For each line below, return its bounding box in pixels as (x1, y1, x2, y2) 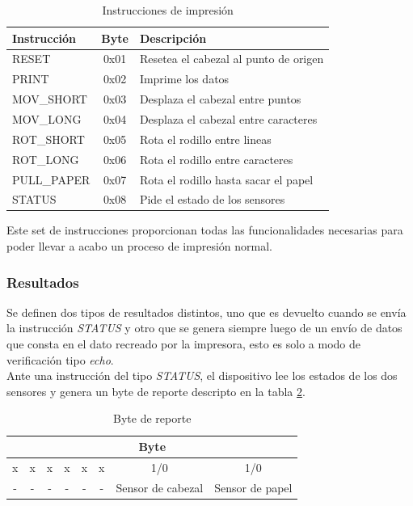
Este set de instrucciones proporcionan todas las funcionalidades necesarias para (6, 221, 403, 238)
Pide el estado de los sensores (139, 191, 285, 208)
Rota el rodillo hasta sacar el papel (139, 171, 314, 188)
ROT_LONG (12, 150, 79, 167)
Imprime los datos (139, 70, 230, 87)
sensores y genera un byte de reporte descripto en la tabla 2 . (6, 382, 306, 399)
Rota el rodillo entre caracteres (139, 150, 293, 167)
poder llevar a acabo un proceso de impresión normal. (6, 238, 272, 255)
